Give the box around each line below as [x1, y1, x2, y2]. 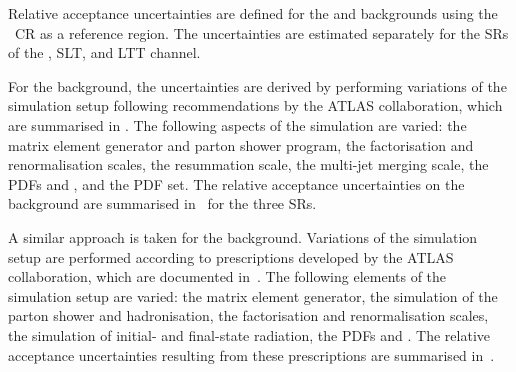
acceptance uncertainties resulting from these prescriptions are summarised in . [8, 344, 495, 365]
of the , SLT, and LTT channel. [8, 42, 201, 63]
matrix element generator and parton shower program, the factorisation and [8, 134, 474, 155]
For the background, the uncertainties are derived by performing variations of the [8, 75, 507, 96]
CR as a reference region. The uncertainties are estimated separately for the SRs [14, 22, 509, 43]
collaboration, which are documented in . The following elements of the [8, 266, 447, 287]
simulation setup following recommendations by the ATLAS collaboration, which [8, 95, 503, 116]
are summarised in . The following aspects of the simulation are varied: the [8, 114, 467, 135]
